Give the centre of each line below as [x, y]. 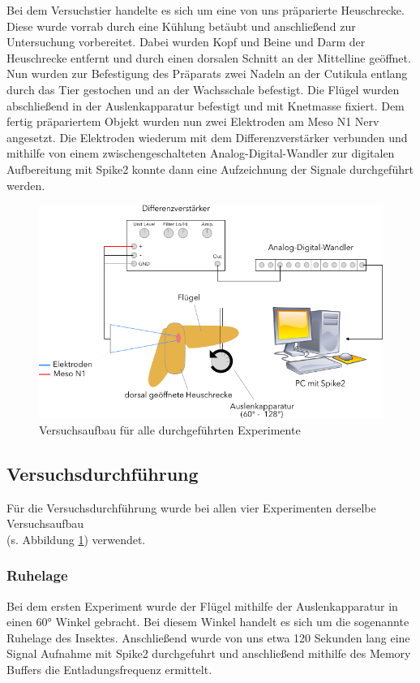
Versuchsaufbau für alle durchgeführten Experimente [170, 429]
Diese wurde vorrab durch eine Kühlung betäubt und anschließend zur [181, 26]
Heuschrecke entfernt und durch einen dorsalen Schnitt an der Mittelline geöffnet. [209, 57]
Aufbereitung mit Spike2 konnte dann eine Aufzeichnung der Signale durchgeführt [210, 169]
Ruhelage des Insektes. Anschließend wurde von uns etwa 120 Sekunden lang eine [208, 637]
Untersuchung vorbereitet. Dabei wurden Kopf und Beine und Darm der [186, 42]
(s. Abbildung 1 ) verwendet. [76, 539]
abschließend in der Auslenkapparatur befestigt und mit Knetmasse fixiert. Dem [206, 105]
